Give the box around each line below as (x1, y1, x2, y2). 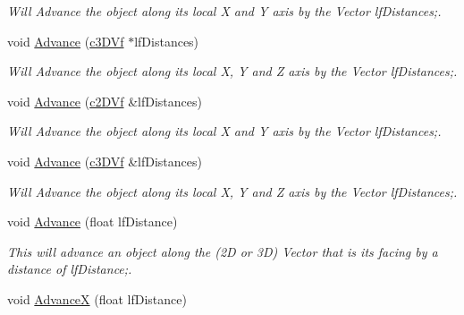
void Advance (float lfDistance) (7, 212, 178, 231)
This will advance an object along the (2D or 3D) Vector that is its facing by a (7, 242, 438, 260)
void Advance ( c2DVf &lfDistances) (7, 91, 202, 110)
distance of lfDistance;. (7, 260, 132, 278)
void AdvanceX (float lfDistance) (7, 289, 187, 308)
